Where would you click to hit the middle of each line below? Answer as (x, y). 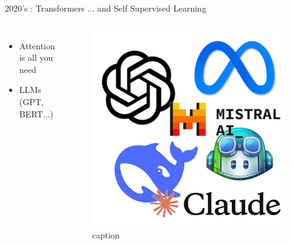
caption (106, 234)
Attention (37, 45)
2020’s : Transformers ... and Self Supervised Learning (106, 8)
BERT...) (36, 113)
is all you (36, 57)
